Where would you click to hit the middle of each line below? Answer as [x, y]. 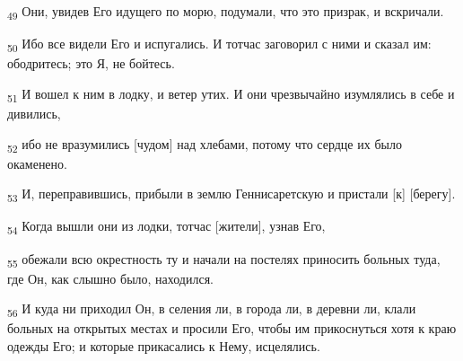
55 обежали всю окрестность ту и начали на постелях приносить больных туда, [224, 260]
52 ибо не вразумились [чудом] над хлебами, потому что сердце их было [205, 145]
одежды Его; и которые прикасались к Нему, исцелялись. [164, 345]
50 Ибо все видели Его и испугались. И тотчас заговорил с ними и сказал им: [219, 44]
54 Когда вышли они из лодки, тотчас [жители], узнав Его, [166, 227]
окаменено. [37, 163]
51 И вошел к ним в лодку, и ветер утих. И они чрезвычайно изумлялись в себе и [231, 94]
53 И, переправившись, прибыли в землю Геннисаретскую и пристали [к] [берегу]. [231, 195]
